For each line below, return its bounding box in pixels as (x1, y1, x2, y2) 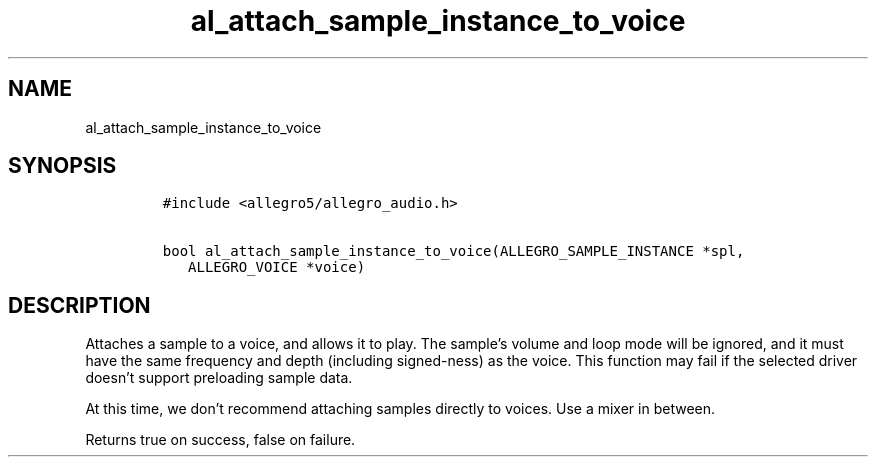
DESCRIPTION (8, 292, 151, 318)
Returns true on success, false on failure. (85, 431, 356, 449)
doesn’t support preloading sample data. (85, 369, 353, 387)
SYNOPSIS (8, 153, 117, 179)
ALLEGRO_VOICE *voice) (188, 259, 366, 276)
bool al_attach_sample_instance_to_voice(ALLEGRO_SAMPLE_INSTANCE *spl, (162, 243, 745, 260)
